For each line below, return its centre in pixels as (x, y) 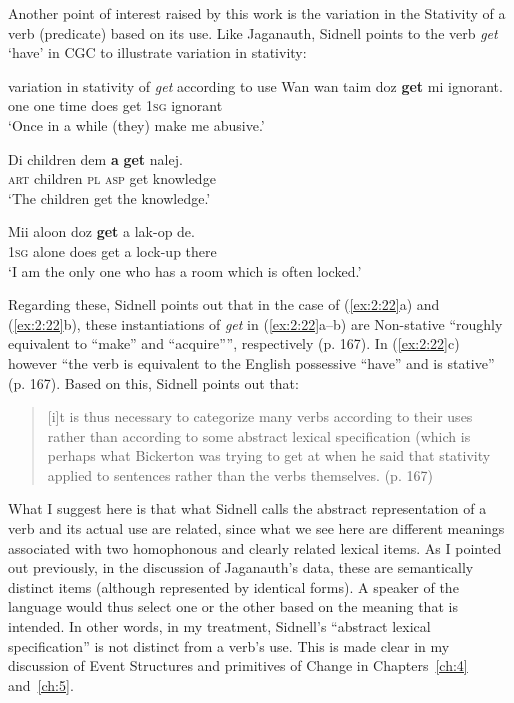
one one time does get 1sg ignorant (115, 105)
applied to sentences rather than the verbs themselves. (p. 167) (240, 474)
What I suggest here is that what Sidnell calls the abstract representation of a (247, 508)
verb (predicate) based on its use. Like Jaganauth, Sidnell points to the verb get (253, 32)
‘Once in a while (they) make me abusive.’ (136, 124)
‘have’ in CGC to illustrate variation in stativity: (157, 52)
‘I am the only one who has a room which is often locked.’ (185, 270)
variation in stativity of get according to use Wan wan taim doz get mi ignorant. (255, 85)
